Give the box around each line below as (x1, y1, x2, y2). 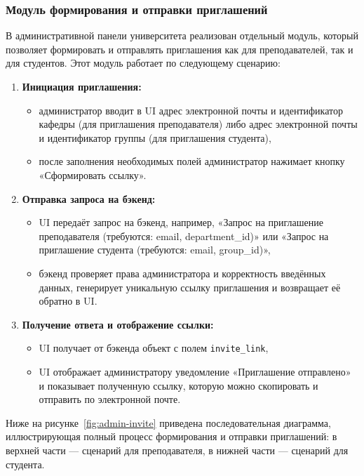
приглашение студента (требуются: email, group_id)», (39, 242, 271, 257)
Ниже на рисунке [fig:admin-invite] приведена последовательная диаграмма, (6, 415, 331, 430)
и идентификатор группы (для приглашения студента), (39, 130, 271, 145)
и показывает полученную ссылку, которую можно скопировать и (39, 378, 318, 392)
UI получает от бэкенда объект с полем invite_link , (39, 341, 269, 355)
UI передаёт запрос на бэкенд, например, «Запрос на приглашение (39, 215, 323, 230)
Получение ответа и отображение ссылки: (22, 317, 214, 331)
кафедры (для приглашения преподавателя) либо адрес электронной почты (39, 117, 358, 131)
